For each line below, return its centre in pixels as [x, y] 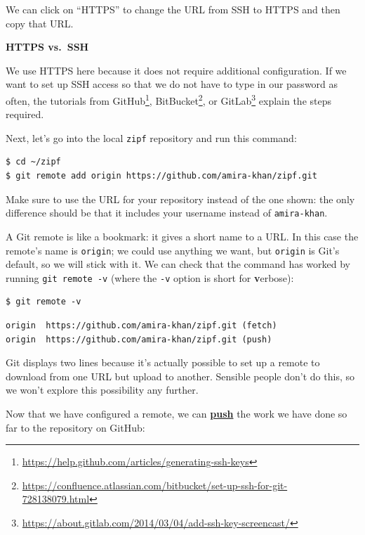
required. [25, 114]
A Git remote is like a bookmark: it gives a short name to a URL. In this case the [182, 236]
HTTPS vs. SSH [47, 47]
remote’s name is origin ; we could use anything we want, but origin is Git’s [173, 250]
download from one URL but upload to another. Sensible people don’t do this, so [180, 376]
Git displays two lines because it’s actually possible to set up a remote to [163, 362]
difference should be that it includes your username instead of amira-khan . [167, 213]
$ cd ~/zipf [33, 162]
